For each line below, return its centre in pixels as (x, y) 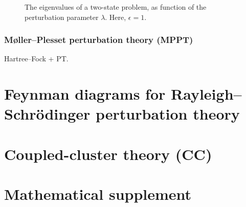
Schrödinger (47, 114)
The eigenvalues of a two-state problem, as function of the (116, 7)
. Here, (116, 17)
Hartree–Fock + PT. (36, 59)
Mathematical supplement (98, 194)
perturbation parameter (62, 17)
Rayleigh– (206, 94)
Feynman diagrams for (85, 94)
